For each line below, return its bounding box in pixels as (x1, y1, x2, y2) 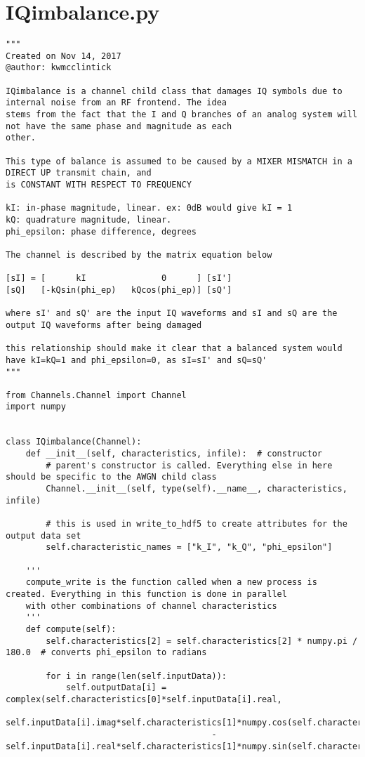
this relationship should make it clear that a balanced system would (6, 343, 343, 354)
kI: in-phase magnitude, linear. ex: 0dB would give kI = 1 (6, 203, 293, 213)
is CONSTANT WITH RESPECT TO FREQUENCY (6, 180, 192, 190)
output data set (6, 530, 81, 541)
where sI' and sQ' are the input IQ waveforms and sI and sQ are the (6, 308, 338, 319)
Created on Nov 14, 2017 (6, 51, 121, 61)
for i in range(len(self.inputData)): (46, 671, 227, 681)
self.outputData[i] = (65, 683, 167, 693)
